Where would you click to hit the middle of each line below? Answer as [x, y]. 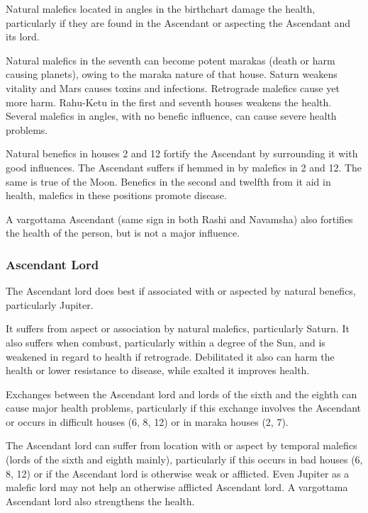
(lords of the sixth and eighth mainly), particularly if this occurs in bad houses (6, [184, 460]
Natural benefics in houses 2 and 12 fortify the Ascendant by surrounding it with [182, 153]
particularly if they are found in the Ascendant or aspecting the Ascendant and [178, 22]
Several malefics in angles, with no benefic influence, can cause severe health [171, 116]
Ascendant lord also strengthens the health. [100, 501]
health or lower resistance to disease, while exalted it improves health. [158, 370]
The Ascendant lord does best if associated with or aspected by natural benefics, [181, 291]
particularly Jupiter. [50, 304]
